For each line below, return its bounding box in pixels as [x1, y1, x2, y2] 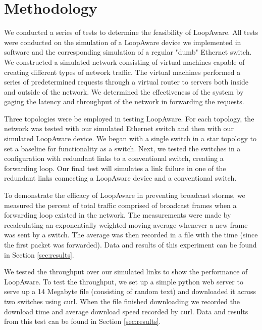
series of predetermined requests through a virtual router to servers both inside [4, 76, 248, 87]
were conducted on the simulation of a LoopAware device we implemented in [4, 36, 241, 47]
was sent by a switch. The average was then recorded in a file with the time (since [4, 229, 258, 240]
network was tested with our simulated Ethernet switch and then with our [4, 123, 234, 134]
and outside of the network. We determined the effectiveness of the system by [4, 86, 244, 97]
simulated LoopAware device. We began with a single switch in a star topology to [4, 133, 256, 144]
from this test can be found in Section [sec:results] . [4, 316, 161, 326]
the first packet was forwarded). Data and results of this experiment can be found [4, 239, 257, 250]
